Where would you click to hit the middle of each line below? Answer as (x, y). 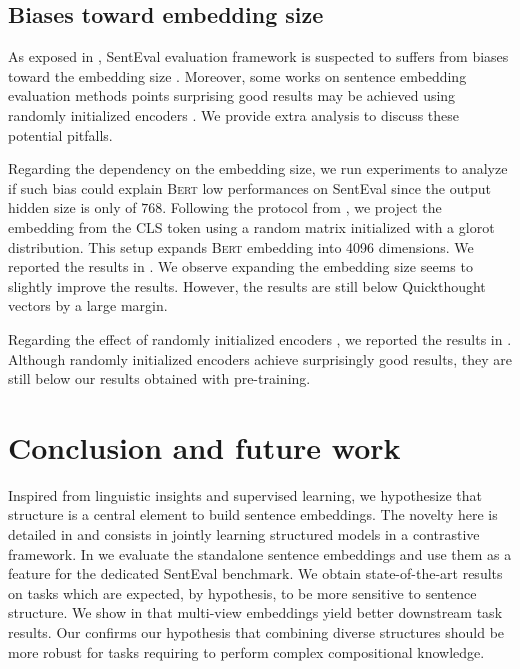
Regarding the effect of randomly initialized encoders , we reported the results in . (260, 338)
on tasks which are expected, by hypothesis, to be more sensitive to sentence (242, 592)
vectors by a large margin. (88, 305)
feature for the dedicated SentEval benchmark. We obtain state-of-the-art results (255, 573)
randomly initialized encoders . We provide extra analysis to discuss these (234, 114)
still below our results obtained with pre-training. (159, 378)
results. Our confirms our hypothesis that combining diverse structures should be (256, 631)
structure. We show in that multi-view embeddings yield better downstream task (255, 612)
